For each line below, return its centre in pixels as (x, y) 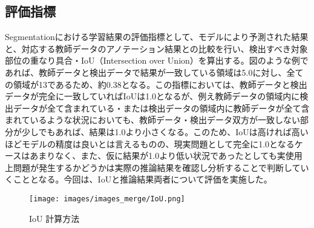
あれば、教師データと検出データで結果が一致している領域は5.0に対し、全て (154, 72)
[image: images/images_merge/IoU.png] (107, 199)
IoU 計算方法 (54, 218)
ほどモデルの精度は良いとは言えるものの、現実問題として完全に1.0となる (150, 143)
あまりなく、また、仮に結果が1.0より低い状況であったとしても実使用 (166, 156)
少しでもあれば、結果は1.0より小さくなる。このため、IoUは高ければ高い (165, 131)
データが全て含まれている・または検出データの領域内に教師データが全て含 (161, 108)
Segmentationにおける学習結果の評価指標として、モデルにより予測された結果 (157, 37)
